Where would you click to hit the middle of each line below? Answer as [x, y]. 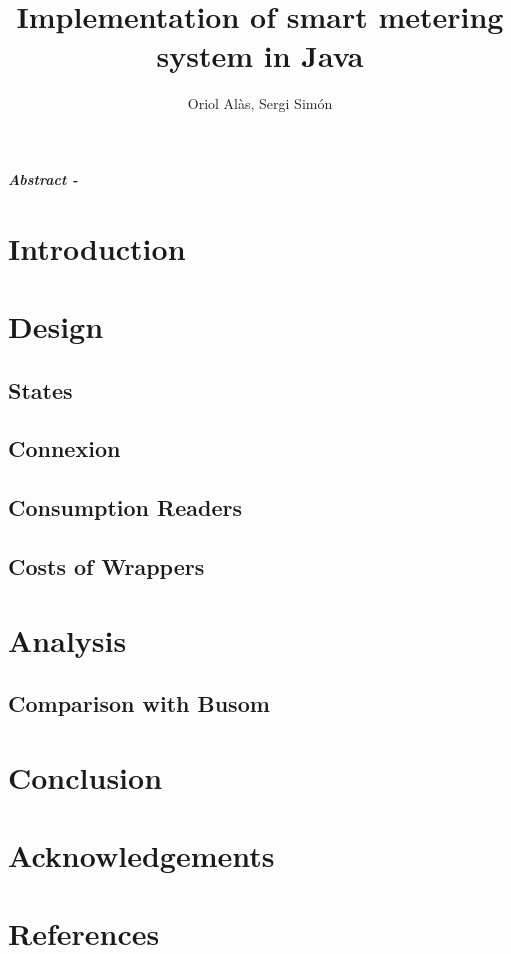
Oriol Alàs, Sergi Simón [260, 103]
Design [56, 326]
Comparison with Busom [139, 703]
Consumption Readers [125, 507]
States [40, 389]
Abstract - [43, 178]
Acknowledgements [141, 855]
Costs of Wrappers [106, 565]
